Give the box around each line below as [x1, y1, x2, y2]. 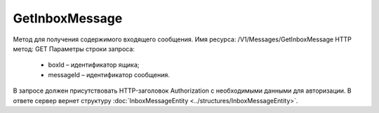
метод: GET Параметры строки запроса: [13, 44, 135, 53]
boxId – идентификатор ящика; [48, 60, 140, 69]
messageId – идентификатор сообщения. [48, 70, 170, 79]
